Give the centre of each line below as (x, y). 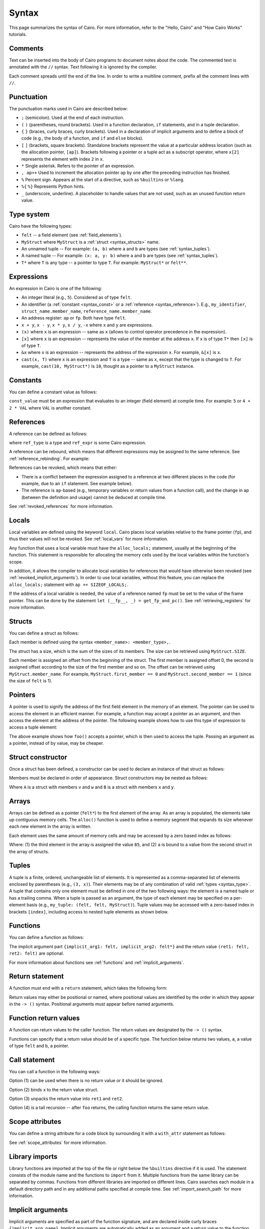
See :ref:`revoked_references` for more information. (61, 506)
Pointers (22, 695)
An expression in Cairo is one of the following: (56, 288)
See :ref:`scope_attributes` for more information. (58, 1142)
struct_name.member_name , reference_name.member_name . (87, 311)
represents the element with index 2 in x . (63, 159)
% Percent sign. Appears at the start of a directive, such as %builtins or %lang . (103, 179)
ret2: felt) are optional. (37, 953)
